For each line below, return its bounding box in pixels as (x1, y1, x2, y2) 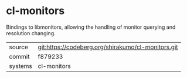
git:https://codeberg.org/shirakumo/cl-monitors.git (38, 43, 178, 51)
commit (9, 52, 30, 60)
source (9, 43, 28, 51)
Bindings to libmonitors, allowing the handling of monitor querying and (6, 23, 176, 30)
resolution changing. (6, 29, 56, 36)
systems (9, 62, 32, 70)
